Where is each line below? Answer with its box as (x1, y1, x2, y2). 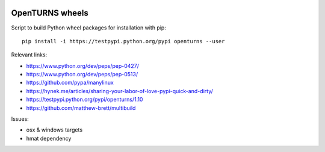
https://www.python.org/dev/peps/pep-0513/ (26, 71, 138, 78)
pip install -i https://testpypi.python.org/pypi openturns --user (22, 38, 225, 44)
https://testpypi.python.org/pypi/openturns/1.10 (26, 96, 143, 103)
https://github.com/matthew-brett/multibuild (26, 104, 136, 111)
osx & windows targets (26, 126, 83, 133)
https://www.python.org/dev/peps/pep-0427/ (26, 62, 140, 69)
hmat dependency (26, 135, 72, 142)
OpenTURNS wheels (11, 8, 88, 18)
